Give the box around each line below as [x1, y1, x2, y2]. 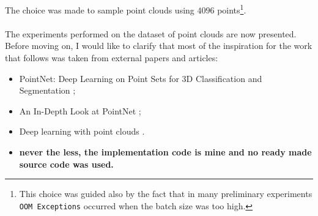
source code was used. [19, 157, 114, 170]
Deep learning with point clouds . [19, 125, 145, 138]
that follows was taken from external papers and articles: [5, 51, 218, 64]
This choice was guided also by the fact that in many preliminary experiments [19, 187, 312, 200]
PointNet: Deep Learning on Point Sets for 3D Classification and [19, 72, 262, 84]
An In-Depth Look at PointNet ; [19, 104, 141, 117]
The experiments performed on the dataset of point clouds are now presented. [5, 27, 297, 40]
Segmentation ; [19, 84, 76, 97]
